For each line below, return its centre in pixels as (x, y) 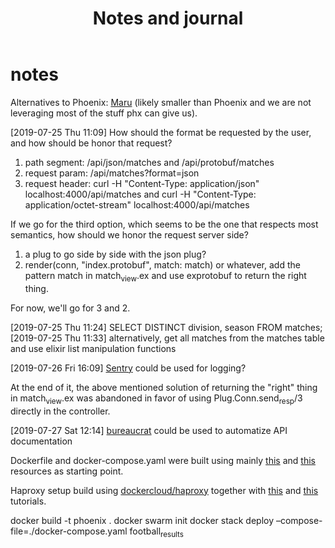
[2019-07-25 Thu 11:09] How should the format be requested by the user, (161, 132)
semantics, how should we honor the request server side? (129, 234)
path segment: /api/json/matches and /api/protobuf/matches (149, 162)
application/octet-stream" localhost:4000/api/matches (137, 204)
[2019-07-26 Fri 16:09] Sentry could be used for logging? (128, 368)
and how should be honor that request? (91, 143)
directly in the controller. (60, 411)
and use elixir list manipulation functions (93, 348)
